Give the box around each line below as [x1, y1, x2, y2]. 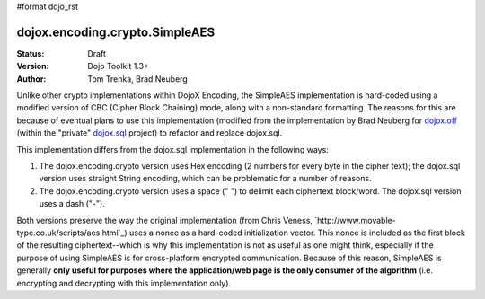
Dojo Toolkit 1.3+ [87, 61, 150, 72]
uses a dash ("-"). [39, 198, 105, 209]
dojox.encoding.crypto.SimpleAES [16, 24, 216, 40]
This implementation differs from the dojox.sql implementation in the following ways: [16, 144, 330, 154]
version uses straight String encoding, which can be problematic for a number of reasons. [39, 173, 372, 184]
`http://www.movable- [314, 215, 397, 225]
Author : [16, 73, 47, 84]
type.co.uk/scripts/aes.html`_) [16, 227, 128, 238]
